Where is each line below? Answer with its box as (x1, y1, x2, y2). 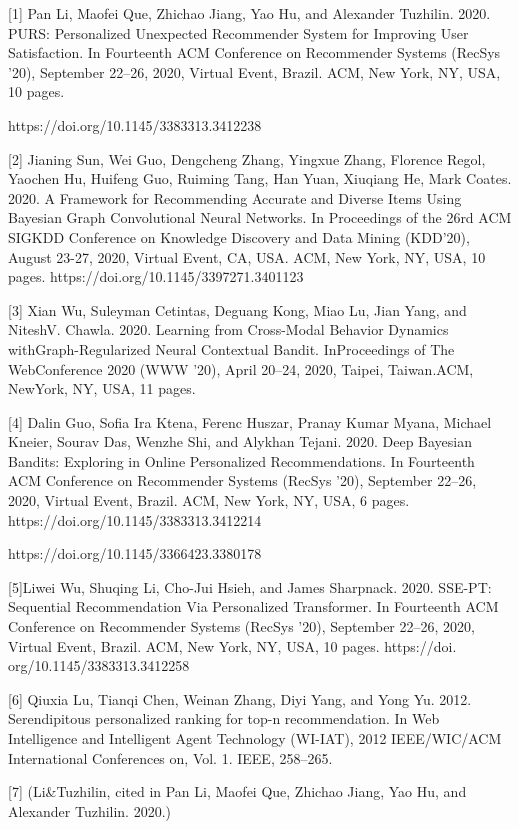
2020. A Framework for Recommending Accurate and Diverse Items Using (8, 187, 462, 208)
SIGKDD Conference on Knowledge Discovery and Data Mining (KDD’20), (8, 226, 470, 247)
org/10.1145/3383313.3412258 (8, 655, 190, 676)
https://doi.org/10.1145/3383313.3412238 (8, 114, 262, 135)
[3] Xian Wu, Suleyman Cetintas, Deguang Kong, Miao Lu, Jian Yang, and (8, 299, 467, 320)
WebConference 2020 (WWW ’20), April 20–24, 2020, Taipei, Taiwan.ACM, (8, 358, 474, 379)
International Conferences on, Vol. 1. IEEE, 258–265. (8, 747, 333, 768)
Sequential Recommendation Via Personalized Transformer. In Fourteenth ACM (8, 596, 499, 617)
